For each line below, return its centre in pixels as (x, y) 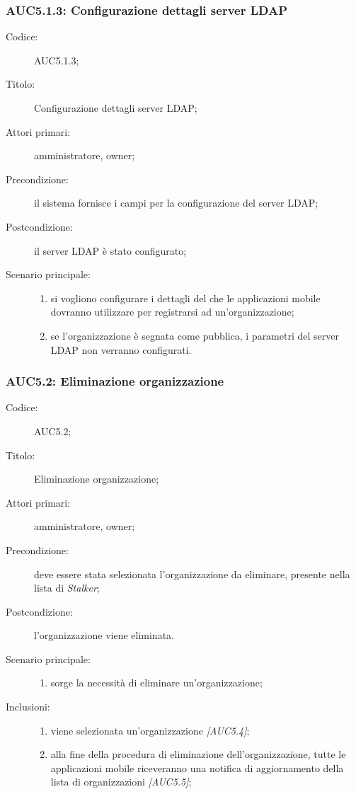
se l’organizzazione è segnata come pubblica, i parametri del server (195, 335)
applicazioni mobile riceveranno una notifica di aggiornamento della (197, 767)
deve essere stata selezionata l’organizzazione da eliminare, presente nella (192, 574)
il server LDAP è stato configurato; (110, 250)
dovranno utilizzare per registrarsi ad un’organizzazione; (172, 312)
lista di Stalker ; (67, 588)
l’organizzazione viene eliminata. (104, 635)
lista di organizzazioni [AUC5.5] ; (121, 782)
